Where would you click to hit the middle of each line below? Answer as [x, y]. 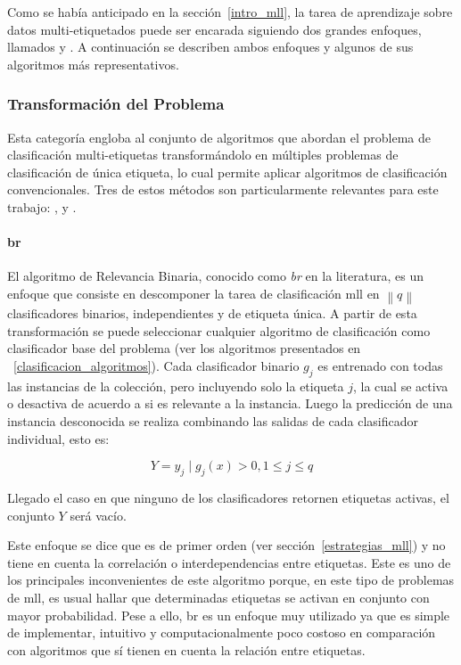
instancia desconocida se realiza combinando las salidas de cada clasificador [213, 421]
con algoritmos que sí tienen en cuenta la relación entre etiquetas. [186, 649]
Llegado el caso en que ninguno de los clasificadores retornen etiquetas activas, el [228, 498]
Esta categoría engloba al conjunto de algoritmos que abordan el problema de [219, 137]
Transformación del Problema [116, 104]
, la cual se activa [401, 386]
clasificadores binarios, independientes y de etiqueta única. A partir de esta [212, 313]
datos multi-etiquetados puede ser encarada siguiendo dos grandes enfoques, [214, 29]
